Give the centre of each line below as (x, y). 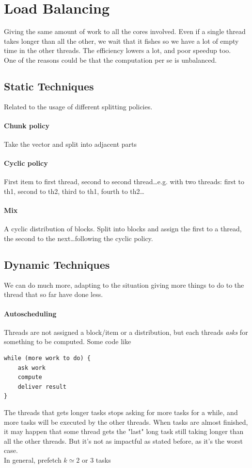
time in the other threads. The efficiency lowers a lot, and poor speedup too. (118, 50)
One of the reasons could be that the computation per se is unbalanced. (110, 60)
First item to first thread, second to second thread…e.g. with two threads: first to (124, 182)
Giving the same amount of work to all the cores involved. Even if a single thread (125, 31)
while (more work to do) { (47, 358)
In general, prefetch (33, 459)
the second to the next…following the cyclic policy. (79, 238)
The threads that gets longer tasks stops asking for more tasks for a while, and (121, 412)
